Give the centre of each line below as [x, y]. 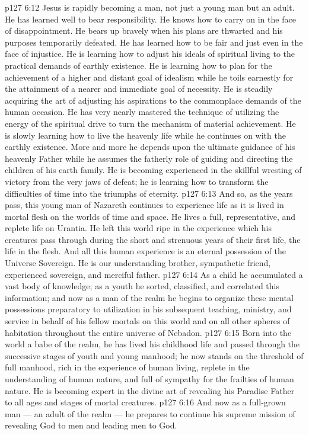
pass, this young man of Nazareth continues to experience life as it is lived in [144, 205]
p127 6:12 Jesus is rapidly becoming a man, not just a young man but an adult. [150, 7]
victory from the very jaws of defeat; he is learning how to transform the [137, 181]
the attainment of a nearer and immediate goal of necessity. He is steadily [139, 89]
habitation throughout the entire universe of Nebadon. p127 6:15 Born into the [148, 332]
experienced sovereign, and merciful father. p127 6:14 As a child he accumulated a [154, 274]
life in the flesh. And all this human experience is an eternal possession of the [145, 251]
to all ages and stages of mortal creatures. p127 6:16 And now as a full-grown [145, 402]
